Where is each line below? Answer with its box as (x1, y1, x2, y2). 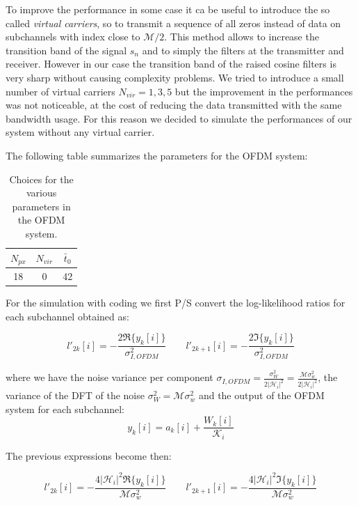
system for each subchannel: (6, 401, 124, 416)
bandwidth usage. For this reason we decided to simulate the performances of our (6, 111, 352, 125)
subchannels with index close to (6, 29, 140, 44)
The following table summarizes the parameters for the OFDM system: (6, 148, 308, 162)
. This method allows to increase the (164, 29, 319, 44)
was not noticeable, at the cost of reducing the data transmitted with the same (6, 98, 342, 112)
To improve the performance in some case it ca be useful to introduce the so (6, 2, 330, 16)
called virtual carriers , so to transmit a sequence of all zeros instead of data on (6, 15, 341, 30)
